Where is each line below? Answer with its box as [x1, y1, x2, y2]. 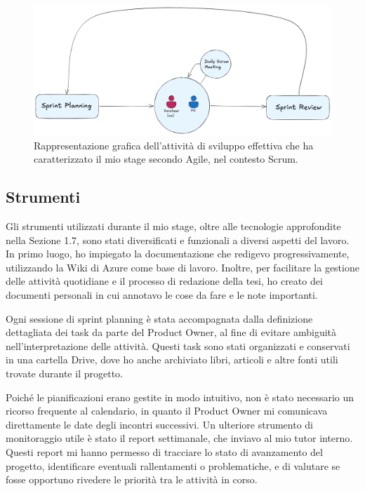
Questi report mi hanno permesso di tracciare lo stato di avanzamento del [6, 444, 323, 459]
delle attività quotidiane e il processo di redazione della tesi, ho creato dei [6, 274, 323, 288]
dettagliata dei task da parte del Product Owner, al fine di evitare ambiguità [6, 325, 337, 339]
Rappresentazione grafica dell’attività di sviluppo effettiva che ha [34, 137, 314, 152]
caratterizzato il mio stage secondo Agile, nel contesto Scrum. [34, 152, 298, 166]
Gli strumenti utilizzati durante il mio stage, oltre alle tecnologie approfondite [6, 219, 341, 234]
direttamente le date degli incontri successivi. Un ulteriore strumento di [6, 417, 313, 431]
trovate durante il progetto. [6, 366, 123, 380]
